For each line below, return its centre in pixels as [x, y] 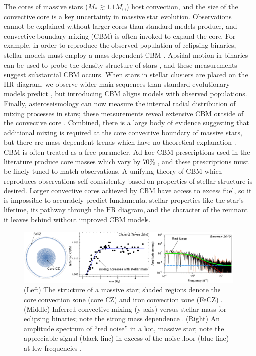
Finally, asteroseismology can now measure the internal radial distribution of [120, 103]
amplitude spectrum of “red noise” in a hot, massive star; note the [124, 328]
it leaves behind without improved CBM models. [77, 219]
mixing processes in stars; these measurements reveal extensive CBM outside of [124, 113]
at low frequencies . [53, 347]
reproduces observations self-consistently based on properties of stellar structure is [128, 180]
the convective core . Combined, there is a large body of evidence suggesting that [127, 123]
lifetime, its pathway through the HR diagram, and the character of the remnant [126, 210]
